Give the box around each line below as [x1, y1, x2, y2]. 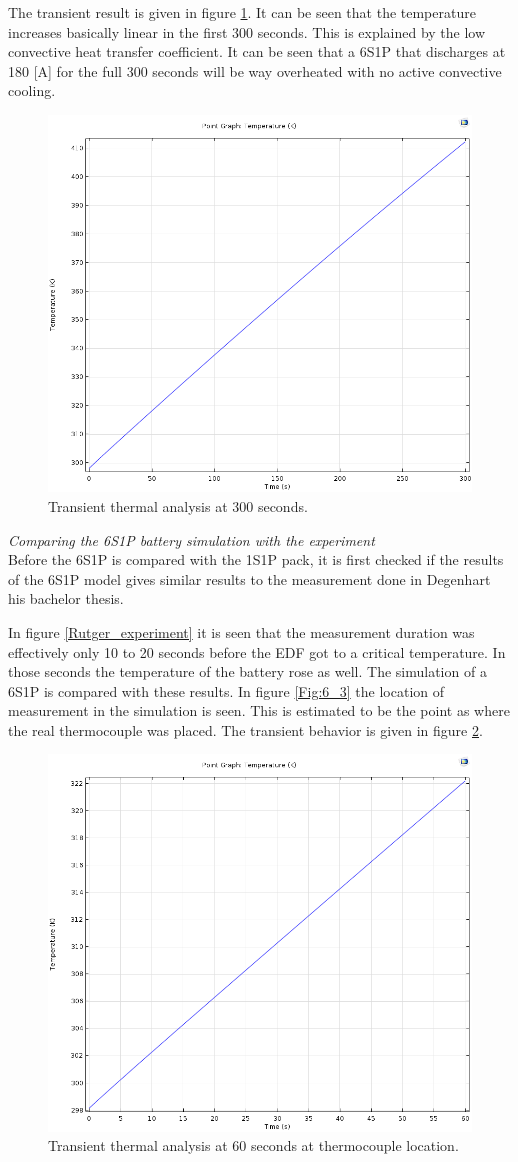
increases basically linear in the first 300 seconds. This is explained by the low [8, 21, 486, 42]
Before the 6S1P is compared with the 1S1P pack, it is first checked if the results [8, 549, 504, 570]
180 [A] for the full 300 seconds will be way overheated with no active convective [8, 60, 502, 81]
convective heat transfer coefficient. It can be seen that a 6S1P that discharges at [8, 41, 506, 62]
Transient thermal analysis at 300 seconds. [48, 495, 308, 516]
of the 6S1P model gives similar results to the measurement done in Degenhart [8, 568, 491, 589]
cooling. [8, 80, 56, 101]
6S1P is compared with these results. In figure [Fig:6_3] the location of [8, 680, 445, 701]
